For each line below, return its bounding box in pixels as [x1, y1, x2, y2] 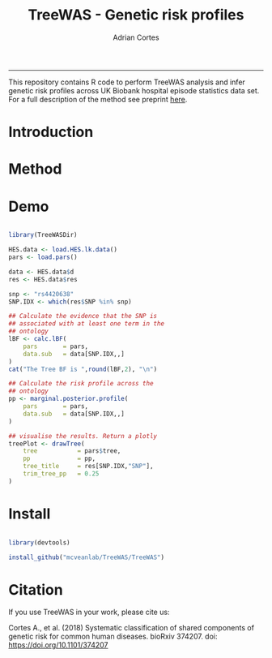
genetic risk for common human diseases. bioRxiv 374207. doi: [8, 631, 218, 642]
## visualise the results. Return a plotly [8, 432, 158, 440]
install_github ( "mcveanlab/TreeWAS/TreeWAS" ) [8, 553, 164, 561]
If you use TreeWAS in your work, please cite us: [8, 607, 170, 617]
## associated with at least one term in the [8, 320, 164, 328]
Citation [8, 580, 63, 599]
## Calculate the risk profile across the [8, 380, 154, 388]
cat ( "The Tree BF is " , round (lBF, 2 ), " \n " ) [8, 365, 158, 373]
